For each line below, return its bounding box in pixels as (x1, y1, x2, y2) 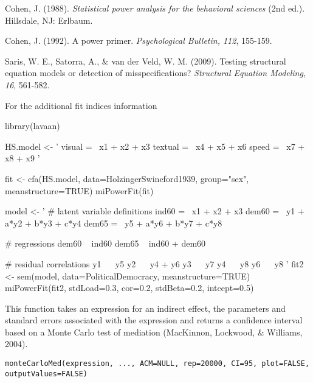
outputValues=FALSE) (5, 369, 88, 378)
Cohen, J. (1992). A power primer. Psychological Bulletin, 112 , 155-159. (5, 34, 272, 47)
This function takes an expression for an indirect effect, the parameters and (5, 301, 286, 314)
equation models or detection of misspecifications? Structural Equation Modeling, (5, 66, 306, 79)
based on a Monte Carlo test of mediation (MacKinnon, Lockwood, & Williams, (5, 325, 303, 338)
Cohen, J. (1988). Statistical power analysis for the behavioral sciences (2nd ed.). (5, 2, 305, 14)
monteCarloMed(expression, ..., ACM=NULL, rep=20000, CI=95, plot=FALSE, (5, 359, 310, 368)
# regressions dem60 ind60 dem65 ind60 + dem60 (5, 237, 206, 250)
